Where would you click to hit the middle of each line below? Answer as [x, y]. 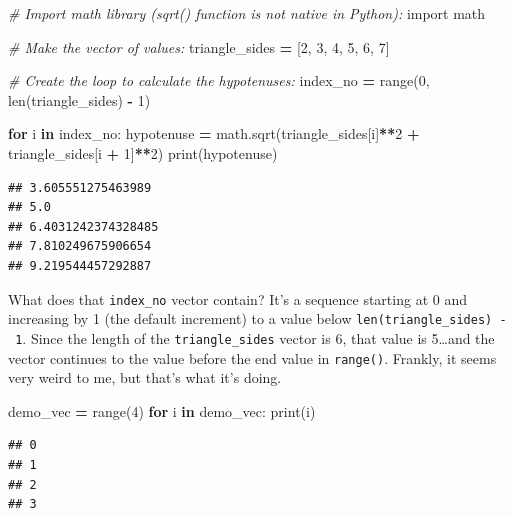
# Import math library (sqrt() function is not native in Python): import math [247, 13]
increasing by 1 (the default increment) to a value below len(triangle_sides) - [257, 318]
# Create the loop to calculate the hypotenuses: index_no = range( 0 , [219, 80]
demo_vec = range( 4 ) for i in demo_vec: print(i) [162, 410]
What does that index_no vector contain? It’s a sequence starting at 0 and [237, 298]
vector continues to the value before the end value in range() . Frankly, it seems [252, 357]
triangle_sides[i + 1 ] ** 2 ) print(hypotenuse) [143, 152]
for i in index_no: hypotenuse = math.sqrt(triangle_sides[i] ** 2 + [214, 133]
